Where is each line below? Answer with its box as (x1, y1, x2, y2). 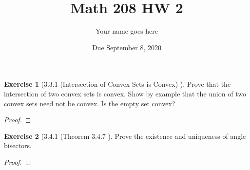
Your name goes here (95, 26, 158, 36)
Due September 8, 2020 (92, 42, 162, 52)
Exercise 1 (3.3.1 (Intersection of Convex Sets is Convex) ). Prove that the (4, 79, 231, 89)
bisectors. (4, 140, 32, 151)
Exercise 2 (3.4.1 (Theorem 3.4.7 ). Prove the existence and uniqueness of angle (4, 131, 246, 141)
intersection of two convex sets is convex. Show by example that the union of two (4, 88, 246, 98)
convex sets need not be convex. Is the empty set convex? (4, 98, 175, 108)
